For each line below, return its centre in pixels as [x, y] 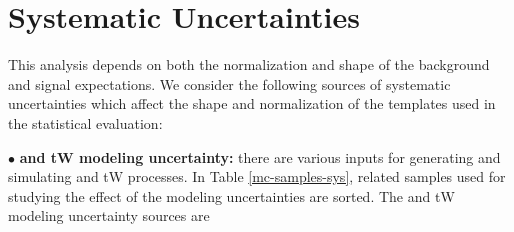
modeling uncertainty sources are [109, 215]
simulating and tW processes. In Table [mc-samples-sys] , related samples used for [257, 176]
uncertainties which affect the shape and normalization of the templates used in [252, 103]
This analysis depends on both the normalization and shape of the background [249, 64]
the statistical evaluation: [85, 122]
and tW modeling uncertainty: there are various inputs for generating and [260, 156]
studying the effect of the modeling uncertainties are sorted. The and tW [231, 195]
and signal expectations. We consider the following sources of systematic [229, 83]
